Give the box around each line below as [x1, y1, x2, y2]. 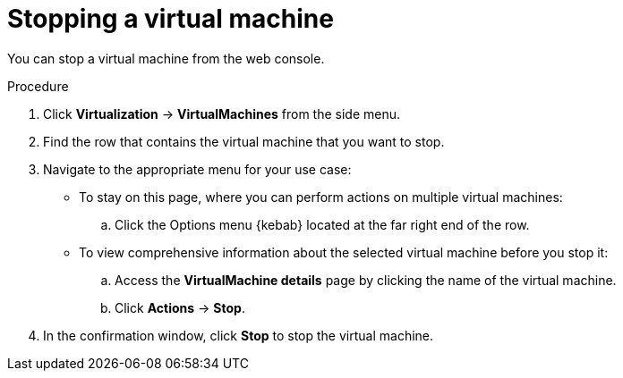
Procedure [7, 78, 69, 94]
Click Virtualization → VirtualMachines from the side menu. [43, 105, 401, 122]
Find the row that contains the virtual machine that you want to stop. [43, 133, 445, 149]
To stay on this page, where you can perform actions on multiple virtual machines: [79, 189, 563, 205]
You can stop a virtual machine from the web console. [7, 50, 325, 66]
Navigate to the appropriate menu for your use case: [43, 161, 352, 177]
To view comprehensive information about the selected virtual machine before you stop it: [79, 244, 609, 260]
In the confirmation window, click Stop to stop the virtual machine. [43, 327, 434, 343]
